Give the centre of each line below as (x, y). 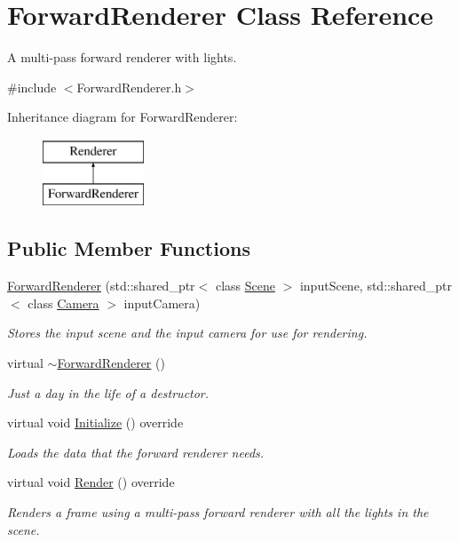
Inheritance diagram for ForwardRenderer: (123, 117)
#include (32, 87)
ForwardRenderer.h (129, 87)
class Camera (63, 303)
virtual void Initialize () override (95, 422)
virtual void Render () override (91, 482)
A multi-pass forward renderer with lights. (122, 57)
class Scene (245, 286)
